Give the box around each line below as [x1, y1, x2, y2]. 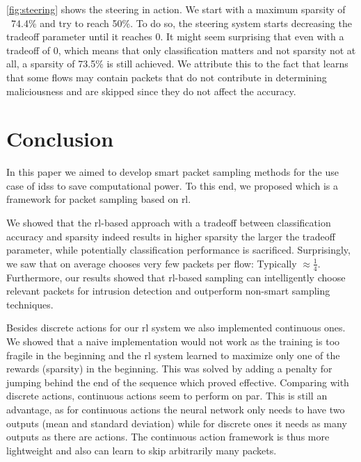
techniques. [6, 297, 54, 311]
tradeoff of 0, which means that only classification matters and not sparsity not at [6, 42, 356, 57]
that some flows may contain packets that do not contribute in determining [6, 69, 327, 84]
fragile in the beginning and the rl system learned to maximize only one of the [6, 347, 340, 362]
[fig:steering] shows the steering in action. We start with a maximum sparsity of [6, 2, 346, 16]
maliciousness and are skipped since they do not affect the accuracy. [6, 83, 296, 98]
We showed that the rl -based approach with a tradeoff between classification [6, 215, 331, 230]
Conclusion [6, 124, 114, 153]
